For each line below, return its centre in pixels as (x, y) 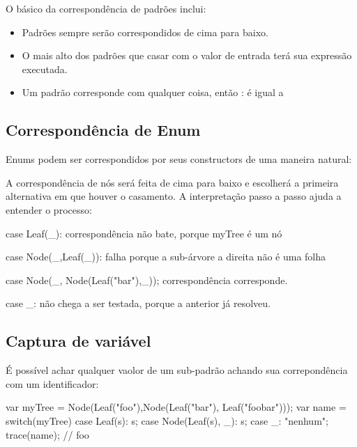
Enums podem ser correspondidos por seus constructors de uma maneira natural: (179, 159)
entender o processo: (49, 209)
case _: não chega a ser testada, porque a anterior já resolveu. (138, 303)
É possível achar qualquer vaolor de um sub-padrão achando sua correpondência (177, 370)
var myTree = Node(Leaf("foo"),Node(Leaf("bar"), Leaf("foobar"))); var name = (176, 407)
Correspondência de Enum (103, 130)
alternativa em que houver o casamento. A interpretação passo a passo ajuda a (174, 196)
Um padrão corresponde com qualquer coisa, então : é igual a (153, 92)
